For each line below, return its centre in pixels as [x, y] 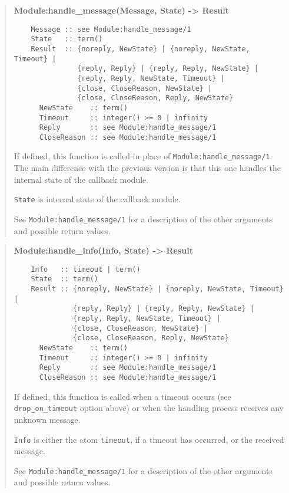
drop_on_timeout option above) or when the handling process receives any [149, 408]
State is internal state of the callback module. [97, 199]
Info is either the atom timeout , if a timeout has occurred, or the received [149, 439]
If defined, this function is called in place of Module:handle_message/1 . [143, 156]
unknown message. [47, 419]
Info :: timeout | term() [86, 269]
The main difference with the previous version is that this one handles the [147, 168]
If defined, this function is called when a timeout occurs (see [122, 396]
